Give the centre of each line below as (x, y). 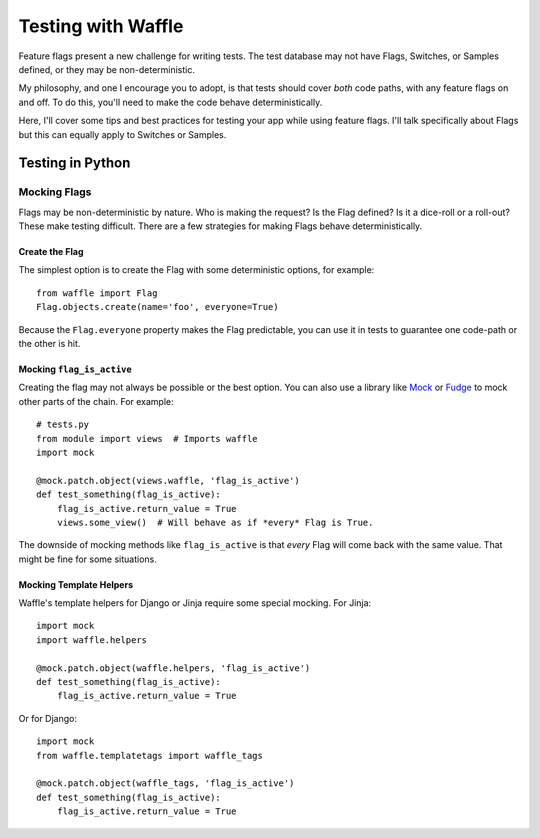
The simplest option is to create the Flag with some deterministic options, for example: (196, 270)
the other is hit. (49, 343)
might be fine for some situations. (87, 559)
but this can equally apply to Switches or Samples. (122, 134)
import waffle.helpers (92, 639)
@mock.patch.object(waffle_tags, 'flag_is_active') (165, 783)
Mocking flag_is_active (75, 369)
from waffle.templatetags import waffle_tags (150, 755)
